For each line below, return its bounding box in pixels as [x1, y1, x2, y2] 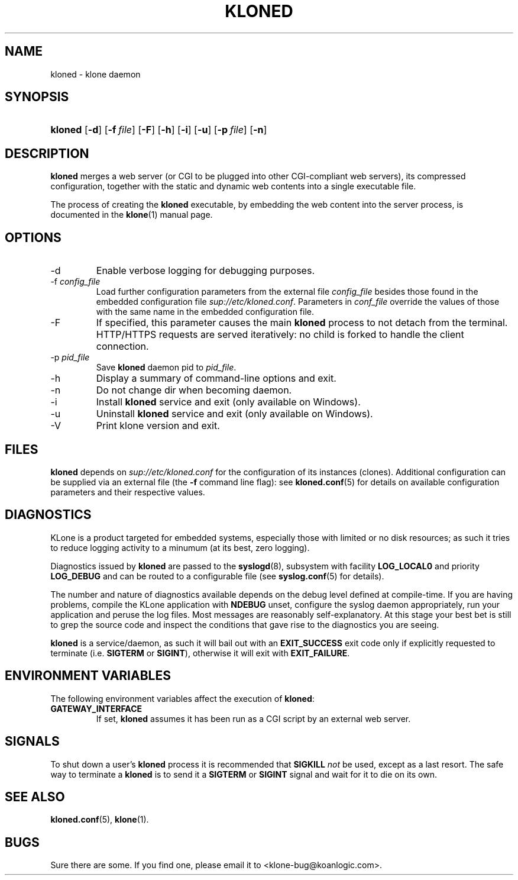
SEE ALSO [5, 789, 65, 804]
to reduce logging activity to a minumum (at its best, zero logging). [50, 542, 310, 553]
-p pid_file [50, 352, 90, 363]
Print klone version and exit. [96, 420, 220, 432]
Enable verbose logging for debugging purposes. [96, 265, 315, 277]
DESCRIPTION [5, 146, 89, 161]
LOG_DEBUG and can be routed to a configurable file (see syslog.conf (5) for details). [50, 570, 384, 581]
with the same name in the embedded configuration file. [96, 307, 315, 317]
